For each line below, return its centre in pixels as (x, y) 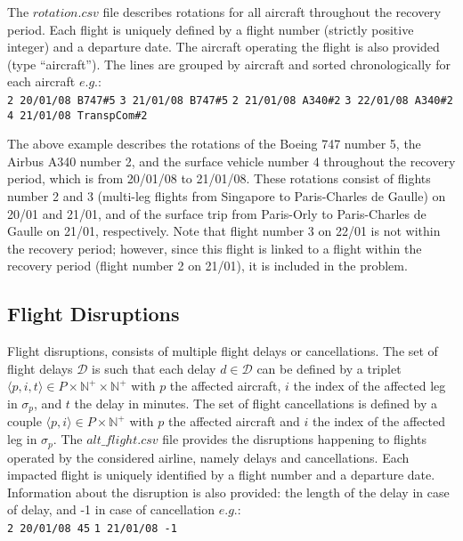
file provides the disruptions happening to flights (294, 439)
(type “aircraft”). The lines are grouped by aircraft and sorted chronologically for (229, 64)
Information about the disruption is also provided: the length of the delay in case (228, 492)
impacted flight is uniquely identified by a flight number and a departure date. (221, 475)
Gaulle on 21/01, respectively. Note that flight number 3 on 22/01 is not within (224, 231)
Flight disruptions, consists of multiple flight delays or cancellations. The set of (223, 351)
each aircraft (41, 81)
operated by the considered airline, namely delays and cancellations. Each (208, 457)
